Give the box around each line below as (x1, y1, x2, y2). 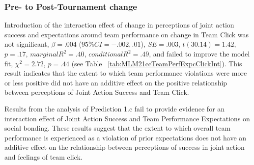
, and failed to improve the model (149, 49, 250, 58)
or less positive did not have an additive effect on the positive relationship (4, 77, 227, 87)
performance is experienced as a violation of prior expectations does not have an (4, 132, 247, 142)
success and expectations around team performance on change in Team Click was (4, 29, 249, 39)
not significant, (4, 39, 49, 49)
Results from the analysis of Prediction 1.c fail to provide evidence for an (4, 103, 225, 113)
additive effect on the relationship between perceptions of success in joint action (4, 142, 245, 152)
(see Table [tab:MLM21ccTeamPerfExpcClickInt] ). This (71, 58, 242, 68)
